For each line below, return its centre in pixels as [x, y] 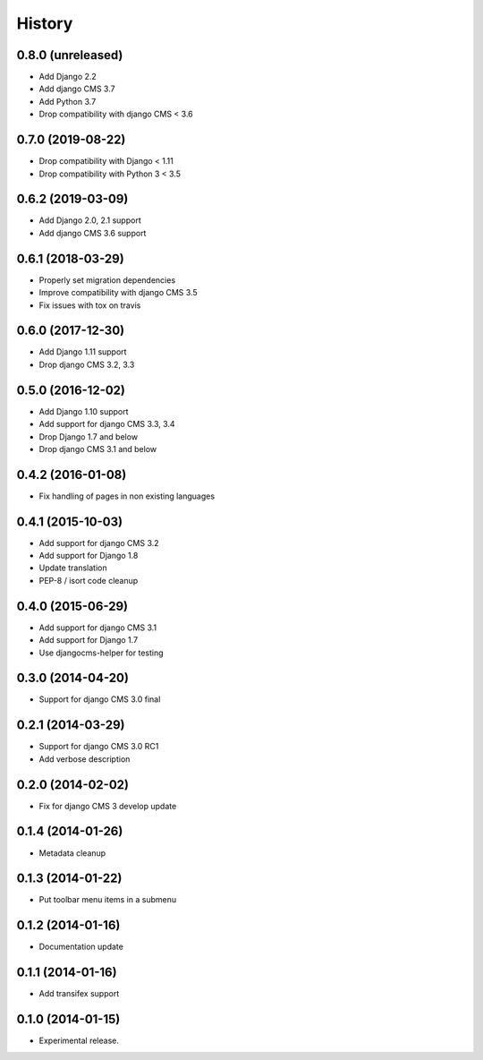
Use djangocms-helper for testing [102, 653]
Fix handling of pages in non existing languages [127, 496]
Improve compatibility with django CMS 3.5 [118, 293]
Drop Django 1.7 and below [89, 436]
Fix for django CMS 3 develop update [108, 806]
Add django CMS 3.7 [77, 89]
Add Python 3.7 [68, 101]
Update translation [73, 568]
